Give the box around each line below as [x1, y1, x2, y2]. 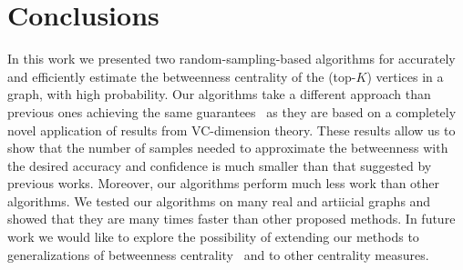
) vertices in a [366, 66, 444, 85]
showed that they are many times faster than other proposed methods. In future [7, 209, 456, 228]
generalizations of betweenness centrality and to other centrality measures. [7, 245, 429, 264]
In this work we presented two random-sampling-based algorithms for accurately [7, 49, 456, 68]
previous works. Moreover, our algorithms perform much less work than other [7, 174, 440, 193]
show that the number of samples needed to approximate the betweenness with [7, 138, 448, 157]
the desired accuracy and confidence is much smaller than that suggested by [7, 155, 432, 175]
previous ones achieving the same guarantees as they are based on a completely [7, 102, 457, 121]
